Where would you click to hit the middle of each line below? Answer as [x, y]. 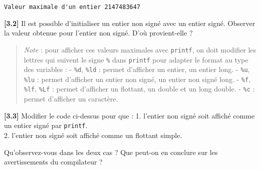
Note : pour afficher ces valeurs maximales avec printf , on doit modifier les [140, 49]
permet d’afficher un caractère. [71, 99]
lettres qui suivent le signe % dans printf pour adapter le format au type [136, 59]
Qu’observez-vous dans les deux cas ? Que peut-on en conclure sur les [111, 152]
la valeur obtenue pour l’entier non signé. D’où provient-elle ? [98, 33]
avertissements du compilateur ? [53, 162]
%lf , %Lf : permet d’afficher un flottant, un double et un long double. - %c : [139, 89]
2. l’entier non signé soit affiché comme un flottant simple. [93, 135]
